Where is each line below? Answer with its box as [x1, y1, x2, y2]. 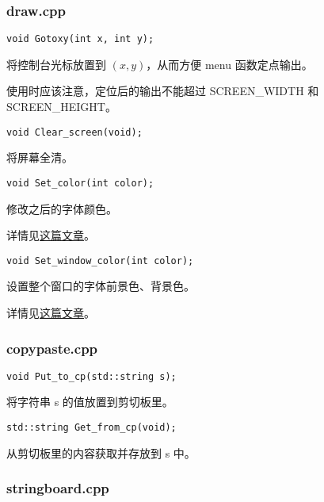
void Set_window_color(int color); [6, 255, 194, 266]
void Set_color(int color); [6, 177, 154, 189]
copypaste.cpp [6, 338, 98, 358]
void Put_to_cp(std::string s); [6, 370, 177, 382]
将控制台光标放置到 [6, 56, 106, 72]
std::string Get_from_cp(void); [6, 422, 177, 434]
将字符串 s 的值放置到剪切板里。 [6, 393, 173, 410]
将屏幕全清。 [6, 149, 73, 166]
